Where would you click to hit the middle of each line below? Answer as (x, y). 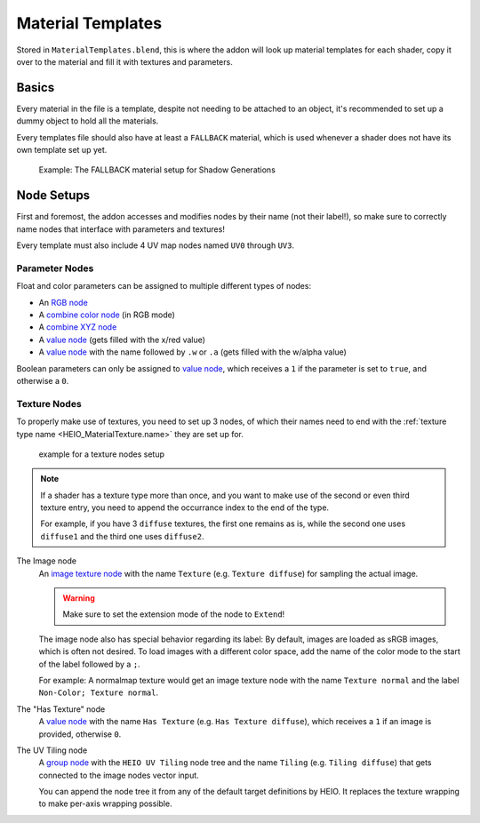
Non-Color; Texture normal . (99, 692)
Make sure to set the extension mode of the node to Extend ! (174, 614)
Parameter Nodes (55, 268)
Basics (36, 88)
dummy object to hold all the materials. (88, 121)
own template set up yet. (62, 150)
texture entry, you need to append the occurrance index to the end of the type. (184, 507)
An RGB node (63, 302)
